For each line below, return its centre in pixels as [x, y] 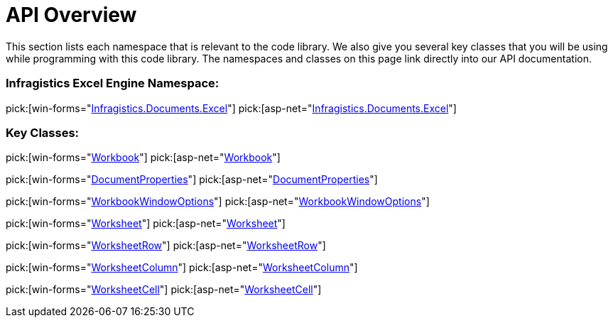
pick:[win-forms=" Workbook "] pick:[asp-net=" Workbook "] [143, 158]
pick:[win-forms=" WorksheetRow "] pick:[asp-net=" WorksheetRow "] [166, 246]
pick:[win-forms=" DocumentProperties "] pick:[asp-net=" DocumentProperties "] [192, 180]
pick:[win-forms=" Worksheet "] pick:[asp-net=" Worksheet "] [146, 224]
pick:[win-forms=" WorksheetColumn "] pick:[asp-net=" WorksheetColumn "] [182, 268]
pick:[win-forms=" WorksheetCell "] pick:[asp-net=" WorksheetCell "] [164, 290]
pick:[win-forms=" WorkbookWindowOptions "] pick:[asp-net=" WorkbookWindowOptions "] [218, 202]
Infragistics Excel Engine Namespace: [113, 83]
